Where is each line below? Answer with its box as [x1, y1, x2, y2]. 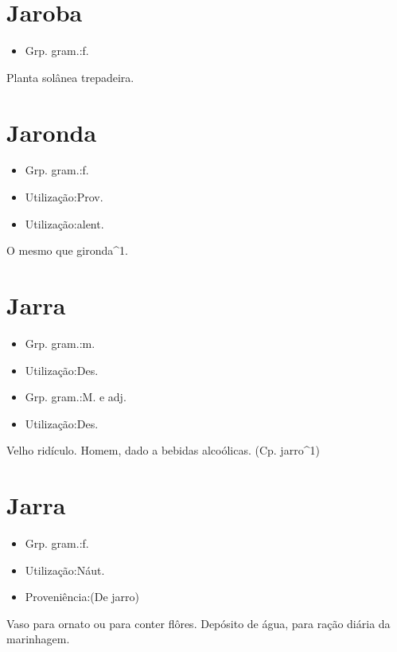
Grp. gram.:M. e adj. [25, 388, 126, 405]
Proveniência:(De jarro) [25, 588, 140, 605]
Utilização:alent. [25, 215, 104, 232]
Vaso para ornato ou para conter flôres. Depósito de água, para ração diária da [6, 615, 391, 631]
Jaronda [6, 115, 97, 148]
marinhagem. [6, 631, 70, 647]
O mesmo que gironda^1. [6, 242, 128, 259]
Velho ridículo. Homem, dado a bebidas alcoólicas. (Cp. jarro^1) [6, 442, 320, 459]
